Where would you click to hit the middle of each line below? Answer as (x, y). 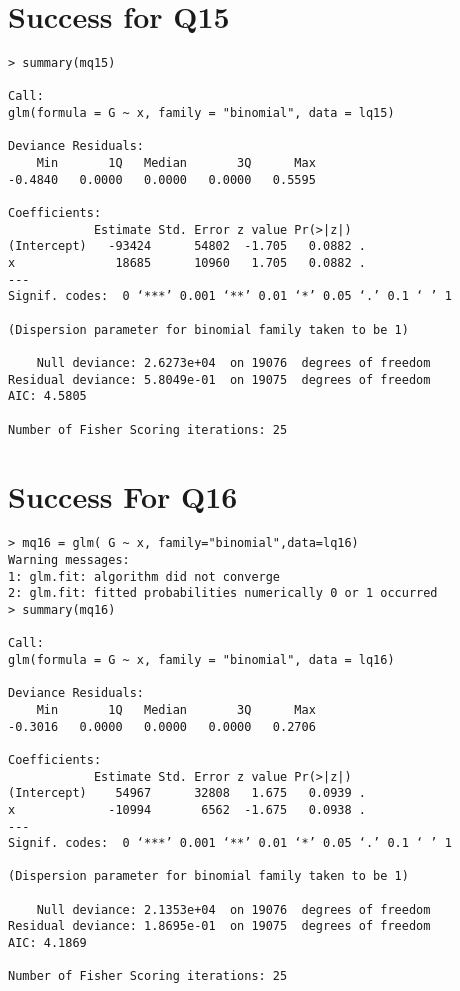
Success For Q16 (123, 496)
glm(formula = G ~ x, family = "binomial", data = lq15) (201, 113)
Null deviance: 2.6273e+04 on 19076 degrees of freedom (233, 362)
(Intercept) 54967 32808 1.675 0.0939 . (187, 793)
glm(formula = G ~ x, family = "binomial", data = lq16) (201, 659)
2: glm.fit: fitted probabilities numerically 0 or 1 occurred (223, 593)
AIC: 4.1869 (47, 943)
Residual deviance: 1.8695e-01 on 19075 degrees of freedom (219, 926)
